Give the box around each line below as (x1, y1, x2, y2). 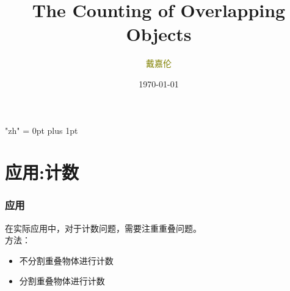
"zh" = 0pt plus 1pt (5, 123, 78, 136)
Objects (126, 21, 192, 46)
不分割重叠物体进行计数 (19, 254, 114, 267)
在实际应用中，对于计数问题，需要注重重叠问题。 (5, 221, 201, 234)
